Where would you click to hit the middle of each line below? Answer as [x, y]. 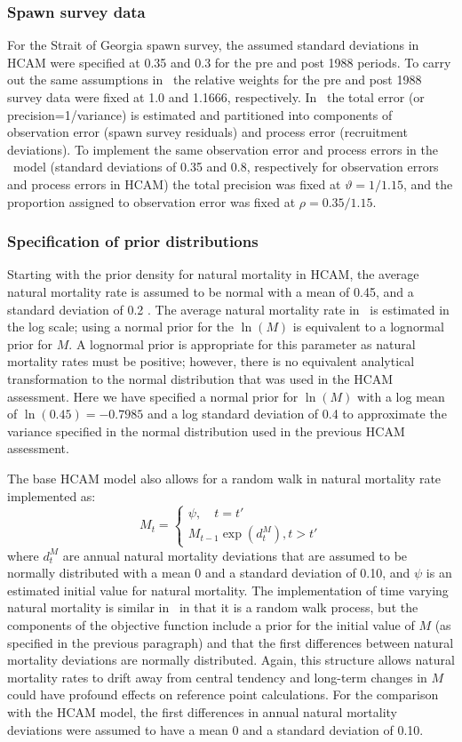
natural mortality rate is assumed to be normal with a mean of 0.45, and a [211, 291]
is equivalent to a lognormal [368, 327]
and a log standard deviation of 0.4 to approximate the [297, 414]
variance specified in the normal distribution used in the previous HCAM [206, 431]
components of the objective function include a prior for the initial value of [211, 625]
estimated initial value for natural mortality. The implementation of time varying [228, 590]
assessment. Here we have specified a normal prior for [153, 396]
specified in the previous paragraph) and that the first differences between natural [231, 642]
